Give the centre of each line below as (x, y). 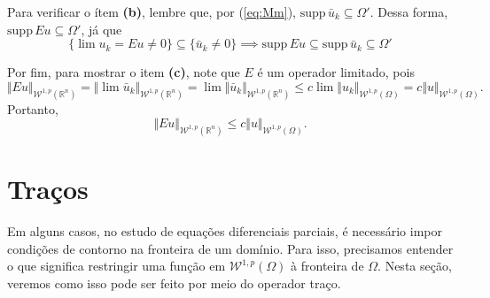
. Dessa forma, (409, 11)
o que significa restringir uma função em (117, 266)
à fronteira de (327, 266)
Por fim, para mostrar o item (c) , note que (124, 72)
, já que (101, 29)
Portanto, (33, 108)
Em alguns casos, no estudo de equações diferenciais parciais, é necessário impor (225, 231)
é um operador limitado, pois (336, 72)
